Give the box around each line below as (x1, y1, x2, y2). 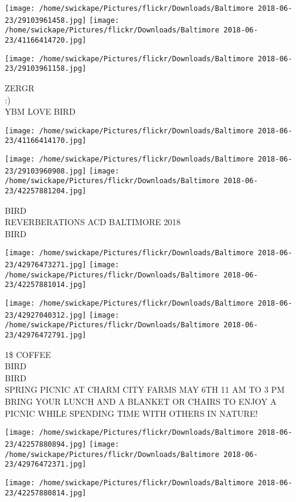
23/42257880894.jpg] (5, 440, 87, 449)
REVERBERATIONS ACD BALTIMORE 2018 (5, 216, 181, 228)
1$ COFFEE (5, 348, 52, 360)
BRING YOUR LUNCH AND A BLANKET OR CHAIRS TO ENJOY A (5, 395, 277, 408)
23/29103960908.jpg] (5, 166, 87, 175)
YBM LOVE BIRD (5, 105, 75, 118)
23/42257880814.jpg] (5, 488, 87, 497)
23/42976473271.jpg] (5, 261, 87, 270)
